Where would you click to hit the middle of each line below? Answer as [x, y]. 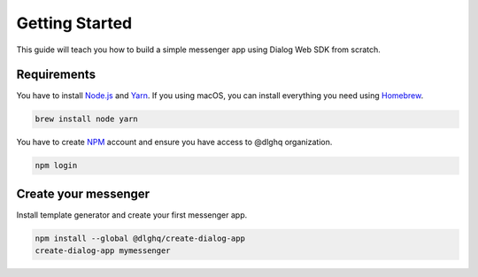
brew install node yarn [87, 119]
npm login [56, 165]
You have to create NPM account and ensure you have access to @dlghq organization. [174, 142]
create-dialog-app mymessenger [103, 251]
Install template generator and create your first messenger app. [132, 215]
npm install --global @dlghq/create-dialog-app [140, 238]
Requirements [56, 75]
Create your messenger [83, 193]
